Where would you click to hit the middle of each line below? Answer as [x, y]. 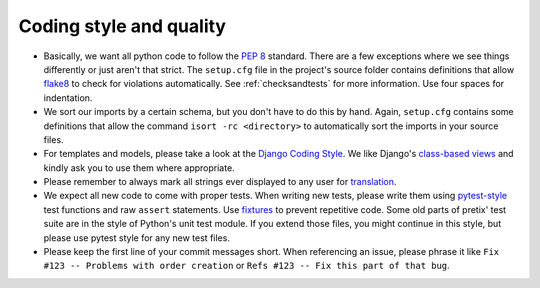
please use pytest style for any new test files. [136, 237]
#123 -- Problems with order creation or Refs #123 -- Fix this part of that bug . [246, 266]
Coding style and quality [122, 26]
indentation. [68, 97]
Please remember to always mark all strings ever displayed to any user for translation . [220, 182]
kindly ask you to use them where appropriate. [139, 167]
